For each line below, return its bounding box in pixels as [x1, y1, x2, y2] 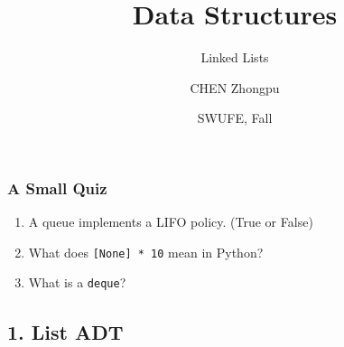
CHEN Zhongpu [190, 78, 280, 97]
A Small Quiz [7, 176, 107, 199]
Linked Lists [200, 48, 269, 67]
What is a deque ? [28, 273, 126, 292]
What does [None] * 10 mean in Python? [28, 242, 264, 261]
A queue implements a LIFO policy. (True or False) [28, 212, 313, 231]
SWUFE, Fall [197, 108, 273, 127]
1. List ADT [7, 317, 124, 345]
